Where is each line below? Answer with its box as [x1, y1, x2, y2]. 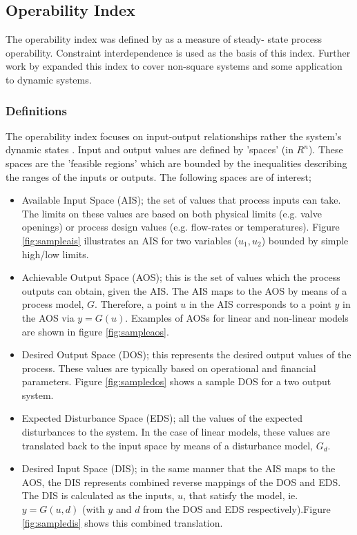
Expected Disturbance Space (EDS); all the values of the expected [21, 411, 302, 425]
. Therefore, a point [95, 297, 177, 311]
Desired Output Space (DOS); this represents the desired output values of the [21, 347, 351, 362]
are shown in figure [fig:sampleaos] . [21, 324, 169, 338]
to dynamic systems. [6, 72, 92, 86]
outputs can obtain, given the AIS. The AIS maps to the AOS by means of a [21, 283, 347, 298]
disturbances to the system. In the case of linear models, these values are [21, 425, 330, 439]
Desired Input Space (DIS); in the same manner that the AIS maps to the [21, 461, 336, 476]
